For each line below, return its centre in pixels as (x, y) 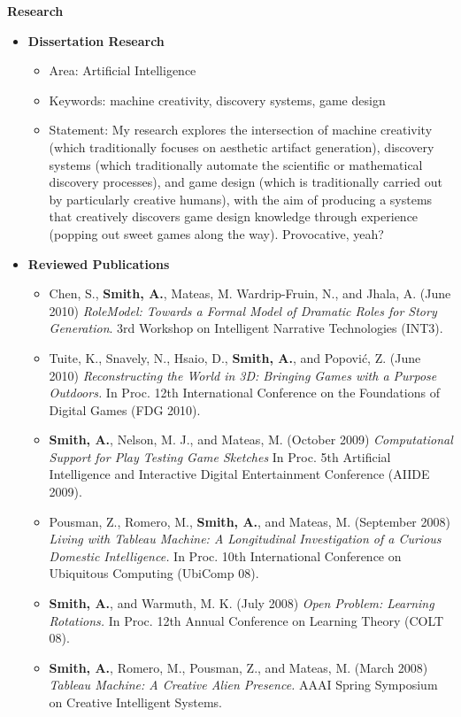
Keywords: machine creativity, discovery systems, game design (217, 100)
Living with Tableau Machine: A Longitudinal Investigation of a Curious (245, 539)
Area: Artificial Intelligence (123, 70)
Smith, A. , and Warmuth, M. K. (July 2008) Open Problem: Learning (242, 603)
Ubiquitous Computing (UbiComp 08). (154, 573)
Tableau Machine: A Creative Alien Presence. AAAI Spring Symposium (243, 685)
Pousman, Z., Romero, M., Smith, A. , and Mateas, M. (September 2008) (250, 521)
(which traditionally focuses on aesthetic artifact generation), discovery (242, 146)
